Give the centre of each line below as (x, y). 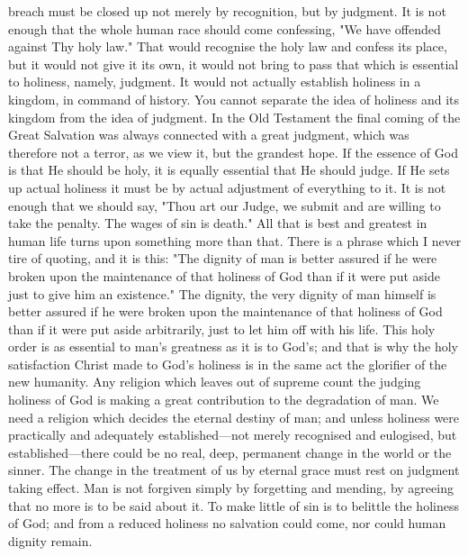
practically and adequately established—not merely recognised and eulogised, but (233, 435)
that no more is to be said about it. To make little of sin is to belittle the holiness (234, 505)
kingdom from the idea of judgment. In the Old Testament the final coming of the (234, 117)
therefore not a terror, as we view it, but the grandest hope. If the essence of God (233, 152)
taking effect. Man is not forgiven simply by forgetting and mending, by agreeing (231, 488)
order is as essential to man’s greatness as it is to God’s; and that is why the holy (233, 346)
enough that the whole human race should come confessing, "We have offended (225, 28)
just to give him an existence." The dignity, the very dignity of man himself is (222, 293)
